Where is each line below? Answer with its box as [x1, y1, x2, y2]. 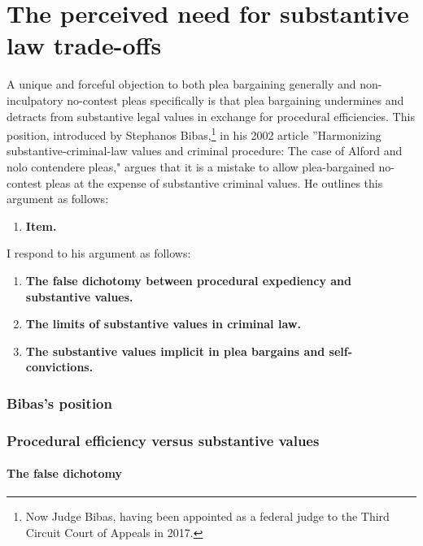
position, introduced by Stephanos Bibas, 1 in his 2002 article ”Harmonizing [7, 124, 382, 143]
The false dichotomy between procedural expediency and [25, 271, 351, 288]
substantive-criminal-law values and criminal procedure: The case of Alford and [7, 142, 403, 159]
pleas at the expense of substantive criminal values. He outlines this [45, 174, 383, 191]
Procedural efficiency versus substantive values [7, 430, 320, 450]
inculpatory [7, 91, 63, 108]
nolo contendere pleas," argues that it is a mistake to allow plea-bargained [7, 158, 375, 175]
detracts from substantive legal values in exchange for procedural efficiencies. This [7, 107, 415, 124]
